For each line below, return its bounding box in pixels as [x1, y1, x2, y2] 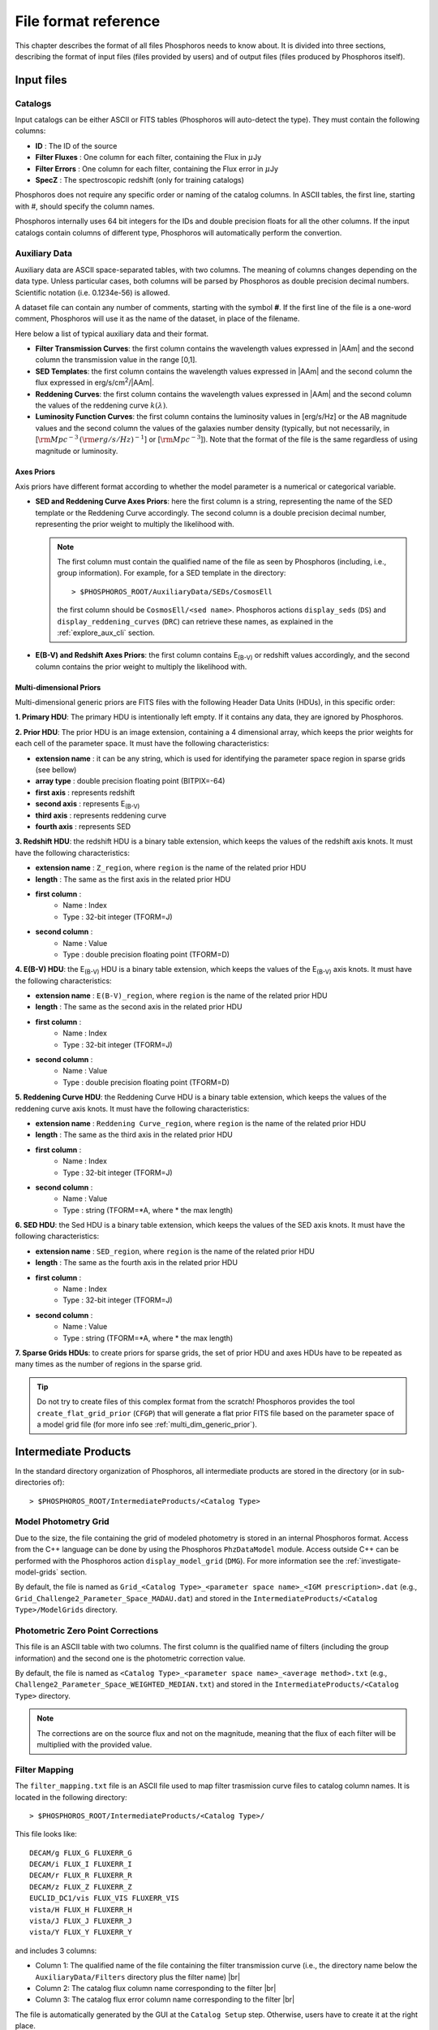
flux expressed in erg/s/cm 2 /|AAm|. [35, 376, 154, 387]
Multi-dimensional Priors [15, 682, 101, 692]
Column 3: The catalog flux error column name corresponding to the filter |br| [35, 1994, 295, 2005]
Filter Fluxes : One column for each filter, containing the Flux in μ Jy [35, 153, 262, 162]
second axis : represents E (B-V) [35, 799, 140, 810]
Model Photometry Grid [15, 1516, 109, 1527]
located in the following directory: [15, 1792, 127, 1802]
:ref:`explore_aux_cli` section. [57, 628, 156, 637]
